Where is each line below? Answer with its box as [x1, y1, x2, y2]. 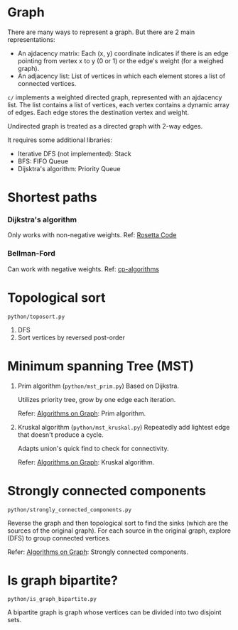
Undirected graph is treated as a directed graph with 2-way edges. [7, 121, 203, 130]
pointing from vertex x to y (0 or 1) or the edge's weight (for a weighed [17, 56, 224, 65]
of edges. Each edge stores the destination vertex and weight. [7, 108, 190, 116]
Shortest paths [7, 190, 97, 206]
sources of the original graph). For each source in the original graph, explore [7, 526, 231, 535]
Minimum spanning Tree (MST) [7, 358, 194, 374]
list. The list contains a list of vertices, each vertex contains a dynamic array [7, 100, 229, 109]
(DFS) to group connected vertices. [7, 533, 112, 542]
